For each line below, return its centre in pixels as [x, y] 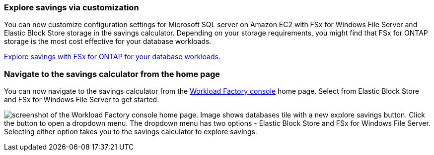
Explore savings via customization [72, 7]
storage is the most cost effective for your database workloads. [108, 41]
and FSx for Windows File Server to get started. [82, 100]
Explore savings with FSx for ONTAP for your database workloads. [112, 57]
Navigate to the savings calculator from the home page [112, 74]
